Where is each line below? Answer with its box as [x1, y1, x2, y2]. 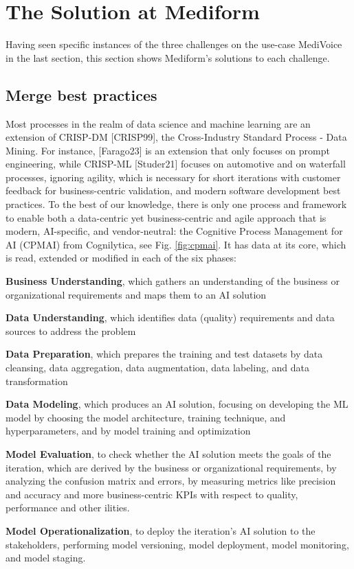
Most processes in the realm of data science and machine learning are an [5, 116, 311, 130]
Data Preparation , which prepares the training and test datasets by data [5, 347, 323, 361]
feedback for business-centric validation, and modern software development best [5, 183, 341, 198]
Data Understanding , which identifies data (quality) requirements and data [5, 310, 335, 325]
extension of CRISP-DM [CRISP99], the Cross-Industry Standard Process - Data [5, 130, 347, 144]
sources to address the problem [5, 323, 136, 338]
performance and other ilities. [5, 500, 130, 515]
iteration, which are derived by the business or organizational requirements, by [5, 460, 337, 474]
